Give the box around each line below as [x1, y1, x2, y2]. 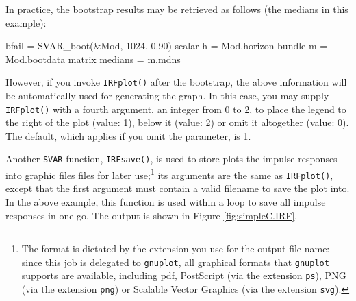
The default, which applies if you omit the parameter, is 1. [5, 128, 251, 143]
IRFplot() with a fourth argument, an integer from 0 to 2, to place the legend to [5, 101, 346, 116]
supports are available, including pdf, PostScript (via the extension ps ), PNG [21, 268, 346, 282]
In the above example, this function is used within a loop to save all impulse [5, 195, 326, 209]
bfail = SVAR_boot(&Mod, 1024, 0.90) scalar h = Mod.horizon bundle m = [5, 38, 328, 53]
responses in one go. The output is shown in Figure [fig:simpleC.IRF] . [5, 208, 298, 222]
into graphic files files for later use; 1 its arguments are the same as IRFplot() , [5, 166, 333, 182]
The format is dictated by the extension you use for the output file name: [21, 241, 330, 256]
